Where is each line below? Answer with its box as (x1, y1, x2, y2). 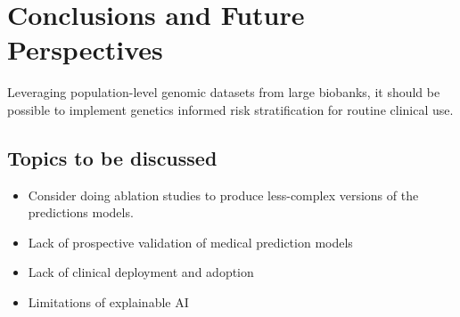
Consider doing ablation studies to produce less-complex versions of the (28, 185, 419, 204)
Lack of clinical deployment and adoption (28, 263, 254, 281)
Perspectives (7, 31, 163, 68)
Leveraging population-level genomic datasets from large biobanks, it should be (7, 83, 440, 102)
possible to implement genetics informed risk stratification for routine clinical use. (7, 100, 454, 118)
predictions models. (28, 203, 134, 222)
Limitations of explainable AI (28, 293, 189, 312)
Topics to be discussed (7, 143, 218, 171)
